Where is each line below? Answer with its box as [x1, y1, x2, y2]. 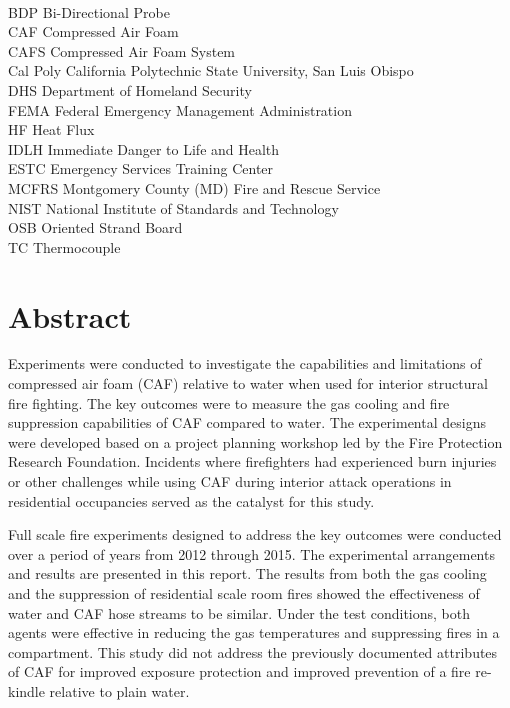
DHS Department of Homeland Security [8, 79, 252, 100]
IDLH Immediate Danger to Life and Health [8, 138, 280, 159]
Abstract [8, 295, 132, 336]
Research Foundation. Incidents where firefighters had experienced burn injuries [8, 451, 497, 472]
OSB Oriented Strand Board [8, 217, 183, 238]
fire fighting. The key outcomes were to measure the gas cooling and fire [8, 392, 450, 413]
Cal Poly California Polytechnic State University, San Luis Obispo [8, 60, 414, 81]
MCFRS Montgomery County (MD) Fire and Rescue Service [8, 177, 381, 198]
